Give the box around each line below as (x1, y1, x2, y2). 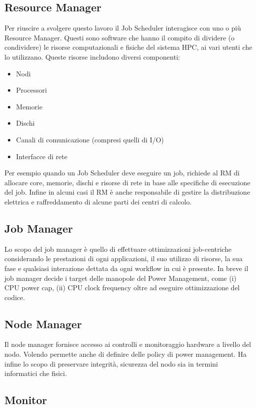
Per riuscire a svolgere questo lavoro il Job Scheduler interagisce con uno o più (4, 23, 241, 33)
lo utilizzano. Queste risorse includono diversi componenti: (4, 51, 180, 62)
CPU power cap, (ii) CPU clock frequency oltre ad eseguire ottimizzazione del (4, 282, 240, 293)
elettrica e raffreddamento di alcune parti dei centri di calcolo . (4, 196, 192, 206)
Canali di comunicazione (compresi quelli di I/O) (16, 134, 164, 144)
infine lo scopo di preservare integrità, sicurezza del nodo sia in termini (4, 358, 218, 369)
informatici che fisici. (4, 368, 67, 378)
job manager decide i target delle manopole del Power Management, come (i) (4, 272, 237, 283)
